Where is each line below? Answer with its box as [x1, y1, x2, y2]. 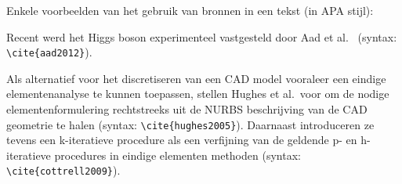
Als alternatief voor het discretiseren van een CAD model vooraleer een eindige [6, 70, 386, 86]
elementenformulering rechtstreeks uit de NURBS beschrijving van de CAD [6, 101, 368, 117]
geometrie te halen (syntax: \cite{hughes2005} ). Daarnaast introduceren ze [6, 116, 375, 132]
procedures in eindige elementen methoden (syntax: [54, 146, 301, 163]
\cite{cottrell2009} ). [6, 162, 121, 179]
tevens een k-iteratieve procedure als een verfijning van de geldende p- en [6, 132, 357, 148]
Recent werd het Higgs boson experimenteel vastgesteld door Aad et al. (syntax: [6, 28, 397, 45]
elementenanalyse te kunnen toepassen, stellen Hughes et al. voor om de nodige [6, 85, 389, 102]
